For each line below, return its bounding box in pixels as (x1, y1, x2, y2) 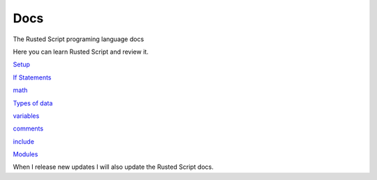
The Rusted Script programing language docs (13, 35, 145, 43)
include (13, 137, 35, 146)
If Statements (13, 73, 52, 82)
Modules (13, 150, 38, 158)
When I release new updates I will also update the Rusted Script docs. (13, 163, 214, 171)
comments (13, 124, 44, 133)
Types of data (13, 98, 53, 107)
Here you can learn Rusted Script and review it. (13, 47, 149, 56)
